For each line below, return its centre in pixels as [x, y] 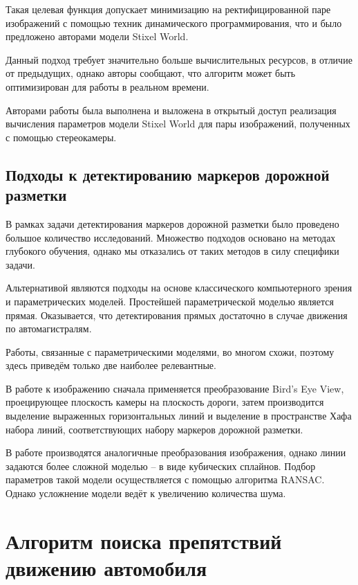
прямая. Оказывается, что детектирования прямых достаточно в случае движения [177, 315]
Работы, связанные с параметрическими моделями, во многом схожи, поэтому [170, 351]
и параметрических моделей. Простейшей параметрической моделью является [170, 301]
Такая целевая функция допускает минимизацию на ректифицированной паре [168, 9]
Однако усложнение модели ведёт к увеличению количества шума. [146, 493]
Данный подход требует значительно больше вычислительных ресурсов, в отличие [179, 59]
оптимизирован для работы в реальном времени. [107, 86]
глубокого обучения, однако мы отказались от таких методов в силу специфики [172, 251]
